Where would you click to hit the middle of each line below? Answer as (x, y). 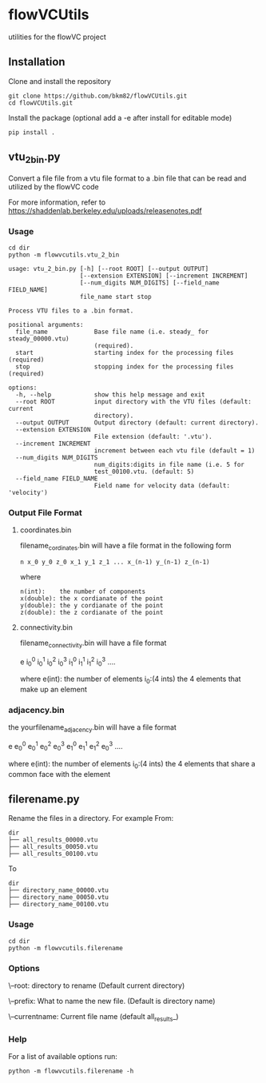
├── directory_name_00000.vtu (59, 890)
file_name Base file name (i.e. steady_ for (112, 332)
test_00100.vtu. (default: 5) (144, 472)
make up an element (54, 690)
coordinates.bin (46, 530)
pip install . (32, 132)
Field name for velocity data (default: (162, 486)
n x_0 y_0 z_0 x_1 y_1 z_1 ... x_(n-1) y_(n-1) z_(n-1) (115, 562)
